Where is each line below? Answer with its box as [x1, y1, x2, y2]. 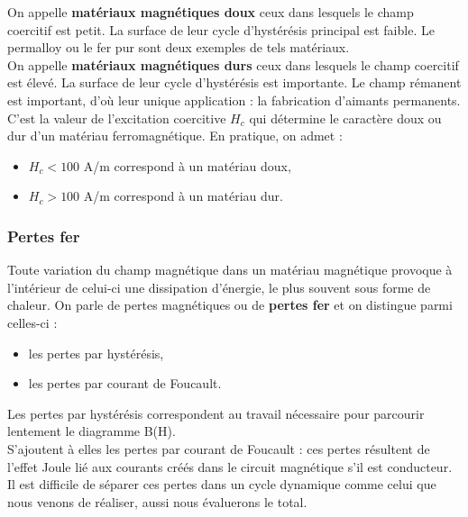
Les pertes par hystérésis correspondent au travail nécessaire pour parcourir [7, 404, 425, 422]
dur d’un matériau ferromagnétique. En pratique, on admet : [7, 126, 343, 145]
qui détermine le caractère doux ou [249, 108, 442, 127]
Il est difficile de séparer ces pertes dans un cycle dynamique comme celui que [7, 475, 436, 494]
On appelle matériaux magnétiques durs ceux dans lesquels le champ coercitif [7, 55, 459, 74]
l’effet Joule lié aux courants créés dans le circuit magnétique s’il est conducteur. [7, 457, 453, 476]
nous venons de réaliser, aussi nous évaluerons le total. [7, 492, 307, 511]
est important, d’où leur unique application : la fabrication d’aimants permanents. [7, 90, 461, 109]
